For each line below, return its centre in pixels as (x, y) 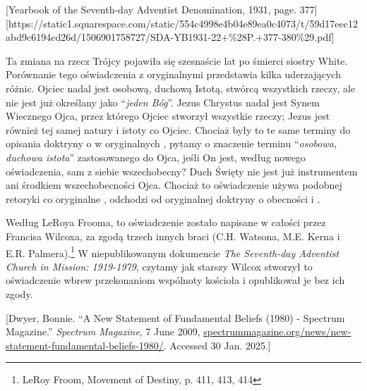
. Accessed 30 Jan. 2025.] (217, 345)
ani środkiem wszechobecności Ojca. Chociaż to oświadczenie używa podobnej (174, 185)
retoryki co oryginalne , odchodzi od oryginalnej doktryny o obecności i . (163, 198)
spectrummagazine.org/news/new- (277, 331)
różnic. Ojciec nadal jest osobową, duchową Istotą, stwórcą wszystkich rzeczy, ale (181, 88)
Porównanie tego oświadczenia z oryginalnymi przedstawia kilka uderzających (173, 74)
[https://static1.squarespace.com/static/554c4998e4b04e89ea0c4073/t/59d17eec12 (182, 23)
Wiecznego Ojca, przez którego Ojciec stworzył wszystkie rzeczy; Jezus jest (168, 116)
